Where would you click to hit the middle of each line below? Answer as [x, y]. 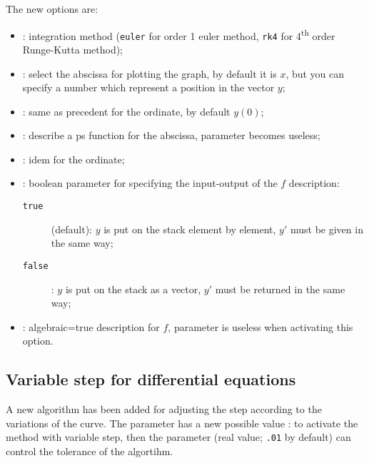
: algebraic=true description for [91, 326]
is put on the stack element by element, [190, 229]
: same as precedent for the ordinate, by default [126, 111]
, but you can [315, 73]
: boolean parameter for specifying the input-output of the [150, 183]
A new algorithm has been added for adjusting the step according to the [164, 409]
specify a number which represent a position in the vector [148, 87]
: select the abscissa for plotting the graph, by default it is [150, 73]
